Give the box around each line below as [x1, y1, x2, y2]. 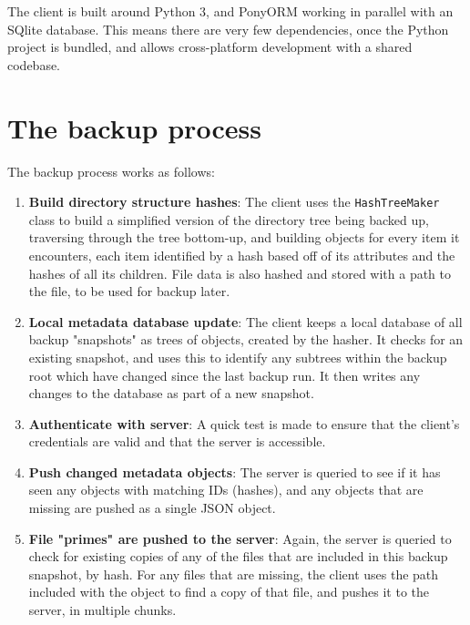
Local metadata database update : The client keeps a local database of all [28, 312, 463, 331]
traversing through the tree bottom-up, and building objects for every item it [28, 228, 460, 247]
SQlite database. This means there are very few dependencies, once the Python [7, 19, 449, 38]
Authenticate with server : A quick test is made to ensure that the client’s [28, 414, 460, 433]
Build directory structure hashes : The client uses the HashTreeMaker [28, 192, 440, 211]
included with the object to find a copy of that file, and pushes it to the [28, 582, 430, 601]
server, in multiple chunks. [28, 600, 177, 620]
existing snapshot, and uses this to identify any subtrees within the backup [28, 347, 447, 366]
